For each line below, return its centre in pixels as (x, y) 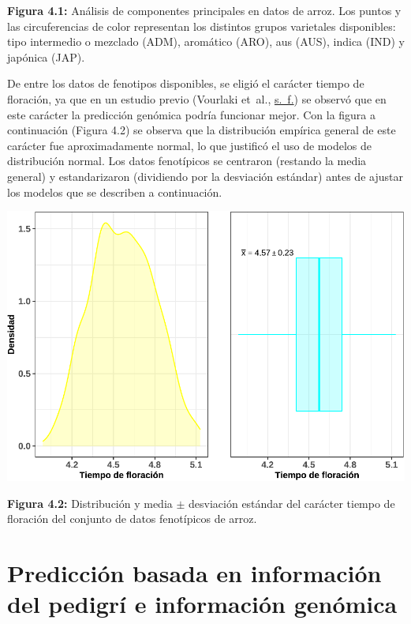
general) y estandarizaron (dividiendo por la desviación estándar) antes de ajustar (205, 176)
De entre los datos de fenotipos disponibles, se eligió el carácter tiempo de (186, 83)
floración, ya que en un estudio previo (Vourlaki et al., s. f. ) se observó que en (197, 98)
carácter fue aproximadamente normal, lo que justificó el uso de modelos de (189, 145)
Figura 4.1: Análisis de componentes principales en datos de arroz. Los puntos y (204, 10)
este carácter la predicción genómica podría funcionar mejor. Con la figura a (192, 114)
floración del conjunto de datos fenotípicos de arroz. (132, 519)
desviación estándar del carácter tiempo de (292, 503)
